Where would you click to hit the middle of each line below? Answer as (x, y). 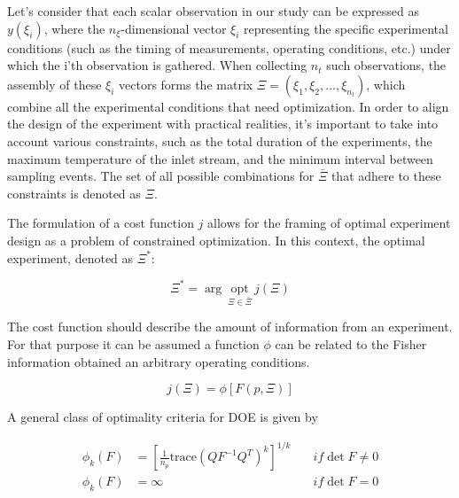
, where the (74, 28)
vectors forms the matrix (186, 84)
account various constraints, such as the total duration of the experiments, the (220, 140)
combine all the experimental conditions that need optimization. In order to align (228, 106)
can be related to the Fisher (351, 344)
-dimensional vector (174, 28)
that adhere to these (386, 176)
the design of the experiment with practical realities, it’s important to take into (223, 124)
